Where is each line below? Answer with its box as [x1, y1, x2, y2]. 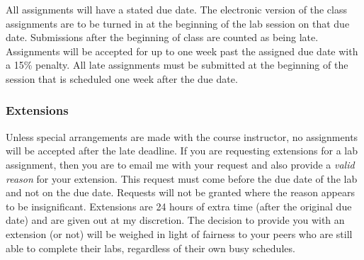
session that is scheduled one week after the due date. [6, 71, 238, 86]
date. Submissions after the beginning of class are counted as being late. [6, 30, 319, 45]
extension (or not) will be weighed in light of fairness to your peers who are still [6, 226, 353, 241]
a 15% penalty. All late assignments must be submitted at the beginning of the [6, 57, 348, 72]
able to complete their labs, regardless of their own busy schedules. [6, 240, 295, 255]
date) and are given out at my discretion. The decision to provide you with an [6, 213, 345, 227]
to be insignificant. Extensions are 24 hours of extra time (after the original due [6, 198, 352, 213]
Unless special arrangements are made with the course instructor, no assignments [6, 129, 358, 144]
